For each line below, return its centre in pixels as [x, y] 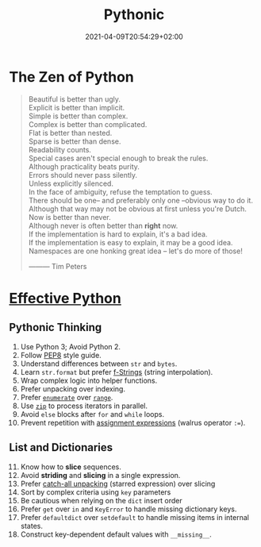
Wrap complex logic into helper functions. [89, 380]
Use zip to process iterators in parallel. [84, 406]
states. [31, 526]
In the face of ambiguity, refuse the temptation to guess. [120, 191]
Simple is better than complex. [78, 116]
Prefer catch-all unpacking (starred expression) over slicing [118, 483]
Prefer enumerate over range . [67, 397]
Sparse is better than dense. [75, 141]
